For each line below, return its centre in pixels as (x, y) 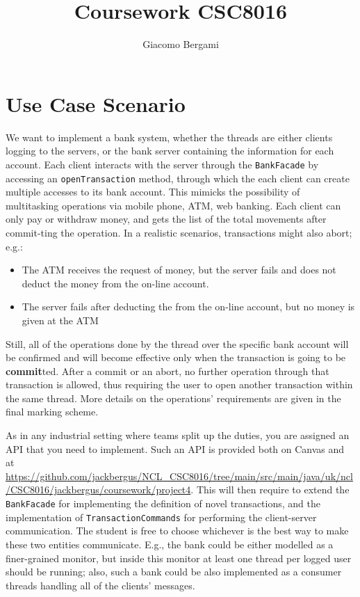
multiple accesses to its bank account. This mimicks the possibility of (153, 192)
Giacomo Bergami (181, 44)
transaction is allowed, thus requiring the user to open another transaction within (179, 384)
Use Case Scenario (96, 103)
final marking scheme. (52, 412)
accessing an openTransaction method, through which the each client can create (178, 178)
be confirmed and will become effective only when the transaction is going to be (176, 357)
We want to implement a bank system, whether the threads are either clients (169, 137)
